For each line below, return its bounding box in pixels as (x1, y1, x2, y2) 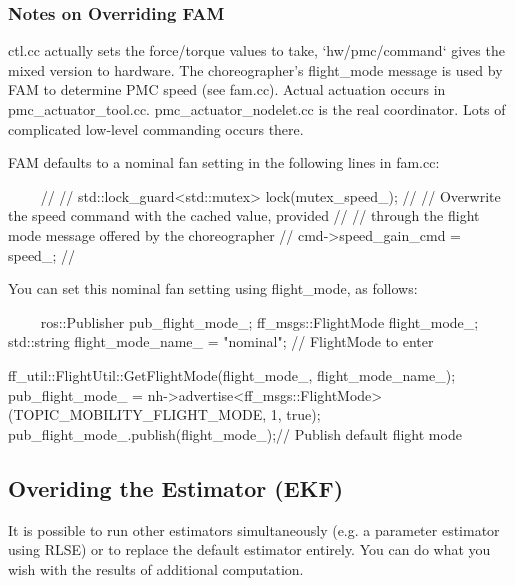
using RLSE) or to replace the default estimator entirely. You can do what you (8, 539, 491, 560)
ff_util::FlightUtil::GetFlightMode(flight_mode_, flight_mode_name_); (8, 364, 456, 385)
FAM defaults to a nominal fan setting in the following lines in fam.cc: (8, 152, 440, 173)
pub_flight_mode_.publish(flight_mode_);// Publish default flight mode (8, 423, 462, 444)
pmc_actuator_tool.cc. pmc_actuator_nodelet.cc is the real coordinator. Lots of (8, 99, 506, 119)
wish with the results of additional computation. (8, 558, 304, 579)
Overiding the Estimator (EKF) (8, 472, 344, 503)
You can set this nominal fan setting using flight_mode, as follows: (8, 278, 418, 299)
